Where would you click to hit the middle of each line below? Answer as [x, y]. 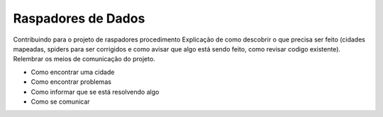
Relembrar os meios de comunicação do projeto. [84, 59]
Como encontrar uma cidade [73, 72]
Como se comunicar [60, 101]
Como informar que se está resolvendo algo [95, 92]
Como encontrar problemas [71, 82]
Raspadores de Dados [79, 18]
